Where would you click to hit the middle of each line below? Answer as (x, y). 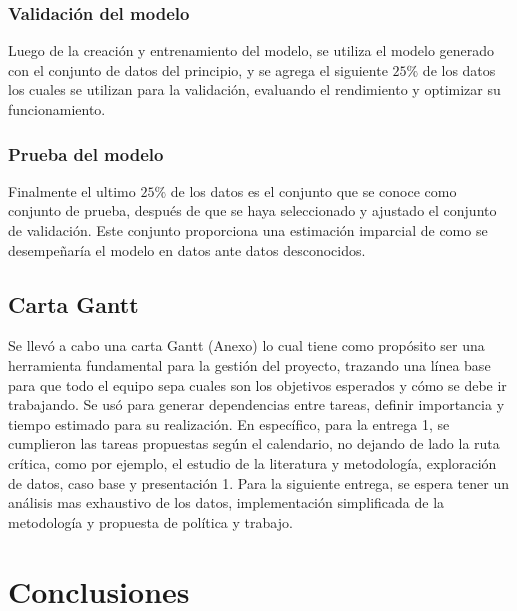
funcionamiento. (57, 109)
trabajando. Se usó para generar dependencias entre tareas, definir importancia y (256, 404)
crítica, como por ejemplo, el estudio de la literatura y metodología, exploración (252, 462)
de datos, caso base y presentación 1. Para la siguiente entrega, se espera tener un (258, 482)
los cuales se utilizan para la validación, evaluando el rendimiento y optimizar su (254, 89)
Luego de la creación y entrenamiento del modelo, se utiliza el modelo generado (251, 50)
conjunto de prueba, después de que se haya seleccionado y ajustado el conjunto (252, 210)
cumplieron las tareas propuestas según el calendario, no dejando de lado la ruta (254, 443)
